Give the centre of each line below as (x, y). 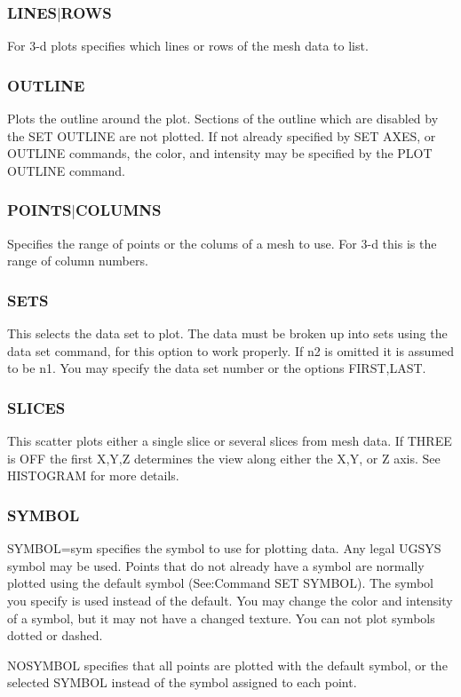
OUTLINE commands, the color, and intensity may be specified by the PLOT (220, 153)
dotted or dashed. (55, 635)
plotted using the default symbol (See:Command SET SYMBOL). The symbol (220, 583)
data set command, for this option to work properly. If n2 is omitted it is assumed (231, 350)
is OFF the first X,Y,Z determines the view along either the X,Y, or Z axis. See (224, 458)
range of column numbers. (78, 261)
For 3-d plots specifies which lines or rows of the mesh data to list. (188, 46)
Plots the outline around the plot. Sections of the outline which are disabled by (223, 119)
